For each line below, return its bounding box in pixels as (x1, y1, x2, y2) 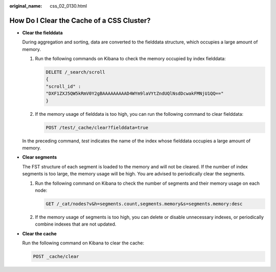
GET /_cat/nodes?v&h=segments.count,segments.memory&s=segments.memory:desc (45, 201, 243, 207)
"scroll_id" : (45, 83, 81, 89)
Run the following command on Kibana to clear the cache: (22, 240, 144, 246)
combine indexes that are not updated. (35, 221, 117, 227)
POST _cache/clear (33, 254, 79, 260)
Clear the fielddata (22, 30, 63, 36)
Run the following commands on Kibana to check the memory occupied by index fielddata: (35, 56, 226, 62)
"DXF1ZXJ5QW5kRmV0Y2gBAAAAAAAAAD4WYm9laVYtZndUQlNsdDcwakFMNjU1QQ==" (45, 91, 224, 96)
